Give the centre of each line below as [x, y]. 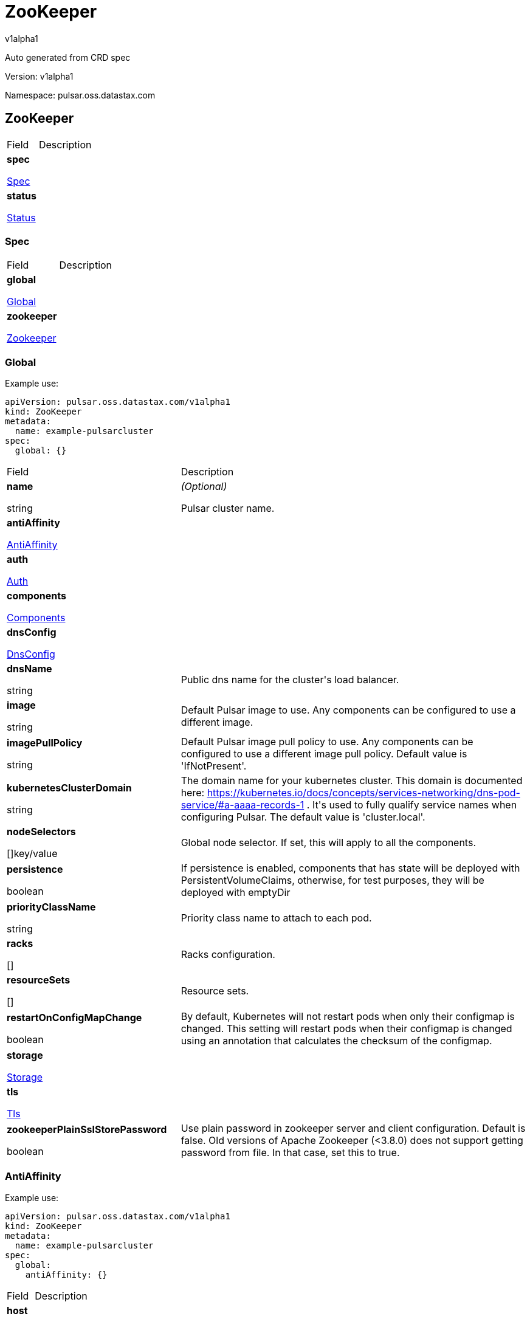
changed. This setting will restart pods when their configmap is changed [346, 1029]
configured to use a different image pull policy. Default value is [324, 754]
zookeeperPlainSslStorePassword [87, 1130]
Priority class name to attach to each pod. [276, 918]
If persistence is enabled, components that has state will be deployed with [350, 868]
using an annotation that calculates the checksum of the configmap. [336, 1041]
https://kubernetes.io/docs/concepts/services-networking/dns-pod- [363, 793]
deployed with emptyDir [236, 893]
